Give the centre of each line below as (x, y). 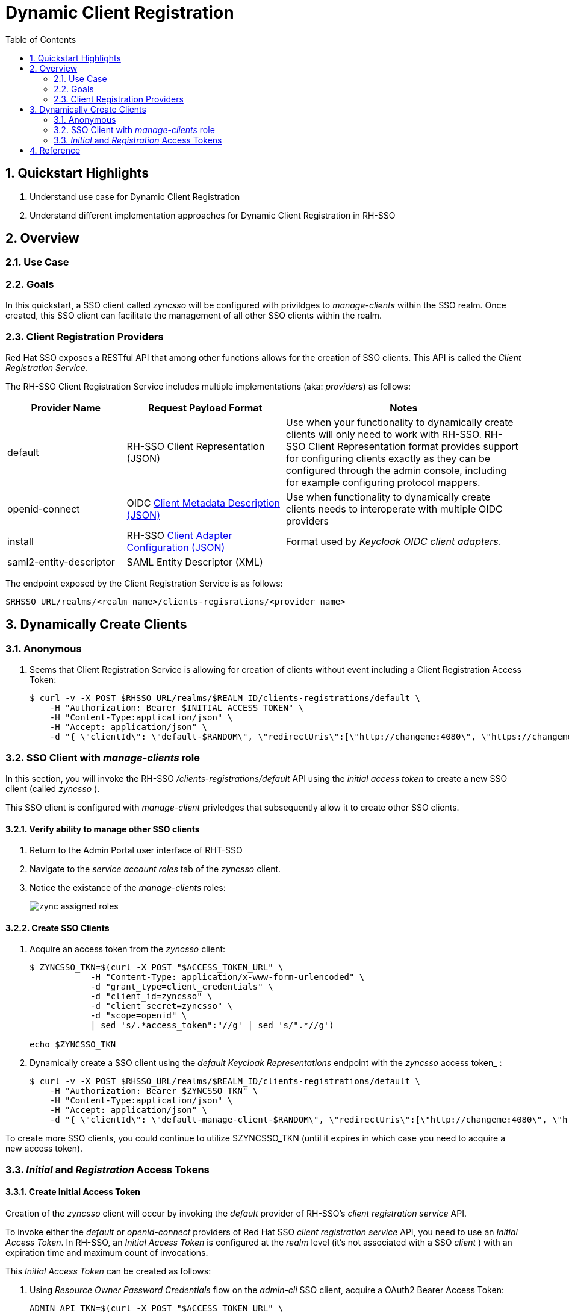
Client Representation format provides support (413, 446)
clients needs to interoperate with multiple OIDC (394, 509)
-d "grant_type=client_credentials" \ (182, 987)
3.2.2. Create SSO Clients (58, 928)
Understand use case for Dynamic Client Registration (135, 196)
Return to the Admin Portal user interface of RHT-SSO (136, 850)
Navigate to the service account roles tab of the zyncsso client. (155, 869)
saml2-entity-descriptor (61, 562)
